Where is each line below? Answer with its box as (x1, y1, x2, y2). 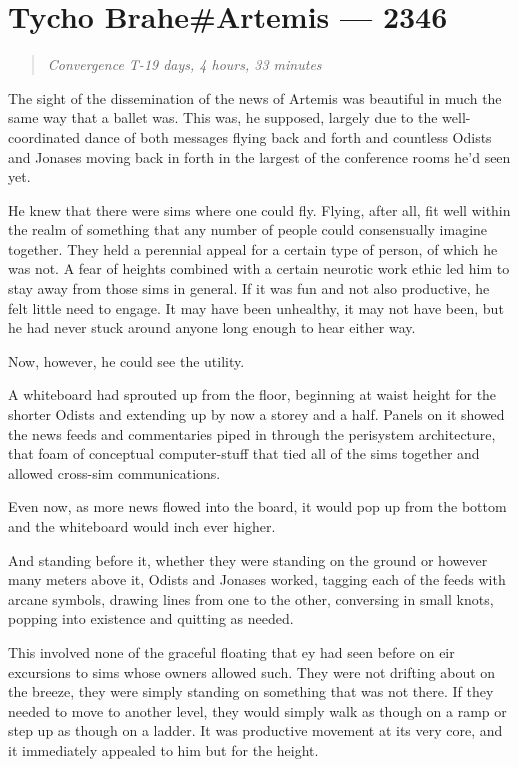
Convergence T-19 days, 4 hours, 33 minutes (47, 54, 322, 75)
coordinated (8, 126, 81, 147)
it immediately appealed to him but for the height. (8, 739, 319, 760)
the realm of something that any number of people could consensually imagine (8, 219, 488, 240)
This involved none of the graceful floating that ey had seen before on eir (8, 641, 455, 662)
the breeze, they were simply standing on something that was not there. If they (8, 681, 494, 702)
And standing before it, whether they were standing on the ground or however (8, 549, 488, 570)
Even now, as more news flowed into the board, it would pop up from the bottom (8, 496, 507, 517)
